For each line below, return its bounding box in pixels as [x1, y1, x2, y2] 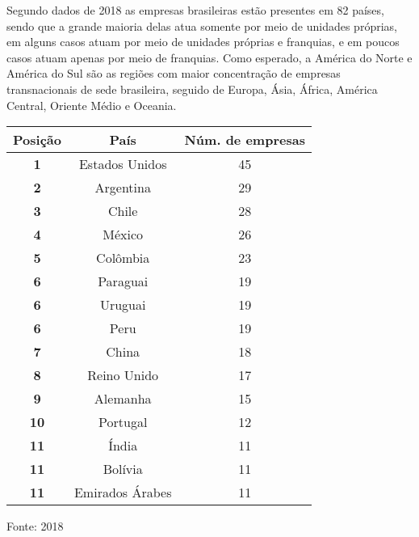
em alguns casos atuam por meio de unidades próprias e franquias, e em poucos [6, 33, 400, 50]
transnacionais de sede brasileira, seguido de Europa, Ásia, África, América [6, 80, 378, 97]
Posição [13, 130, 61, 150]
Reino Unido [87, 366, 159, 385]
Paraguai [98, 272, 149, 291]
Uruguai [99, 295, 146, 315]
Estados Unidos [78, 154, 167, 174]
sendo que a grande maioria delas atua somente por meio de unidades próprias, [6, 17, 397, 34]
